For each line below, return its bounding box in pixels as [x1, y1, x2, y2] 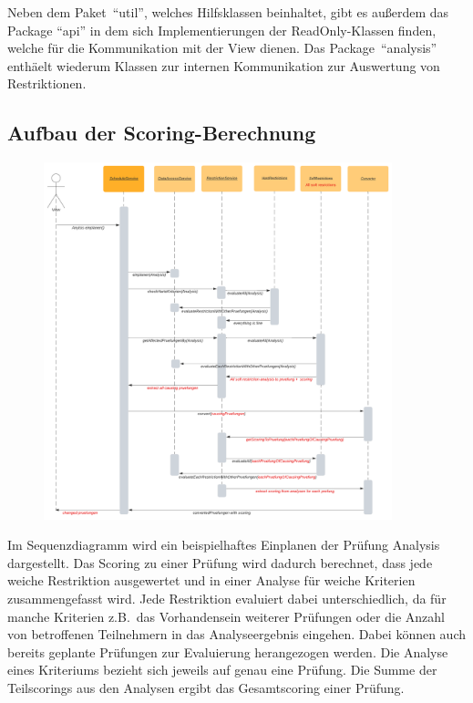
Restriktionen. [7, 74, 87, 93]
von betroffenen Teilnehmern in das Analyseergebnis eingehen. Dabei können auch [7, 625, 467, 644]
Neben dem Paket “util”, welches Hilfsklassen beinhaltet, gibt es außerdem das [7, 3, 449, 21]
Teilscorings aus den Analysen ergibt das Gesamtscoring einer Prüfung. [7, 678, 405, 698]
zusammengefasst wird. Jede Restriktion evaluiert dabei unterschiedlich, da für [7, 589, 447, 608]
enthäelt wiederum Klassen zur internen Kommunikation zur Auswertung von [7, 56, 440, 75]
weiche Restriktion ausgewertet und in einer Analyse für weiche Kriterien [7, 571, 416, 590]
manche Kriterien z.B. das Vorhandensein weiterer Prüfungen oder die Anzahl [7, 606, 445, 625]
